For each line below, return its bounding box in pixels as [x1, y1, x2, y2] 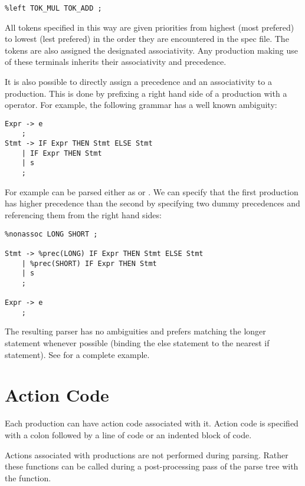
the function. [5, 471, 51, 484]
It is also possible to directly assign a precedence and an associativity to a [5, 75, 272, 88]
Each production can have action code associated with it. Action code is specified [5, 417, 299, 429]
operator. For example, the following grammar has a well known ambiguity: [5, 98, 277, 111]
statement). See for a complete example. [5, 348, 150, 360]
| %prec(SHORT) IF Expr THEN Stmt [21, 259, 157, 268]
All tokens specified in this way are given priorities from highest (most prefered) [5, 21, 294, 33]
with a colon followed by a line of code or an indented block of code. [5, 428, 252, 441]
